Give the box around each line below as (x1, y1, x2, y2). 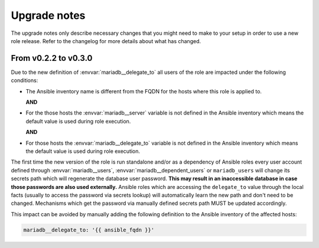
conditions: (11, 77, 38, 84)
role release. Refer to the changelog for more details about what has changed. (11, 37, 201, 44)
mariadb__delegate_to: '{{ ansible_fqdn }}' (23, 226, 155, 233)
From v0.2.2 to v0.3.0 (11, 53, 93, 63)
